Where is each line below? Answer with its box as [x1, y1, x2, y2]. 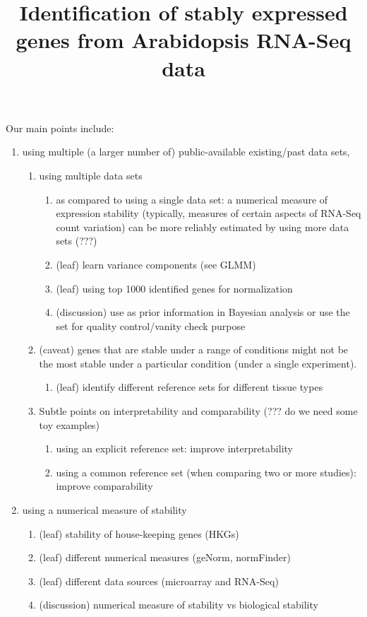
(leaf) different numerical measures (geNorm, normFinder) [39, 550, 291, 565]
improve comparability [56, 478, 153, 493]
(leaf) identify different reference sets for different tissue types [56, 380, 323, 394]
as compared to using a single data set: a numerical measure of [56, 192, 328, 206]
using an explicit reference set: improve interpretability [56, 441, 293, 456]
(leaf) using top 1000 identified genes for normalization [56, 281, 293, 295]
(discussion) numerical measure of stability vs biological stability [39, 597, 318, 612]
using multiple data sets [39, 168, 143, 182]
